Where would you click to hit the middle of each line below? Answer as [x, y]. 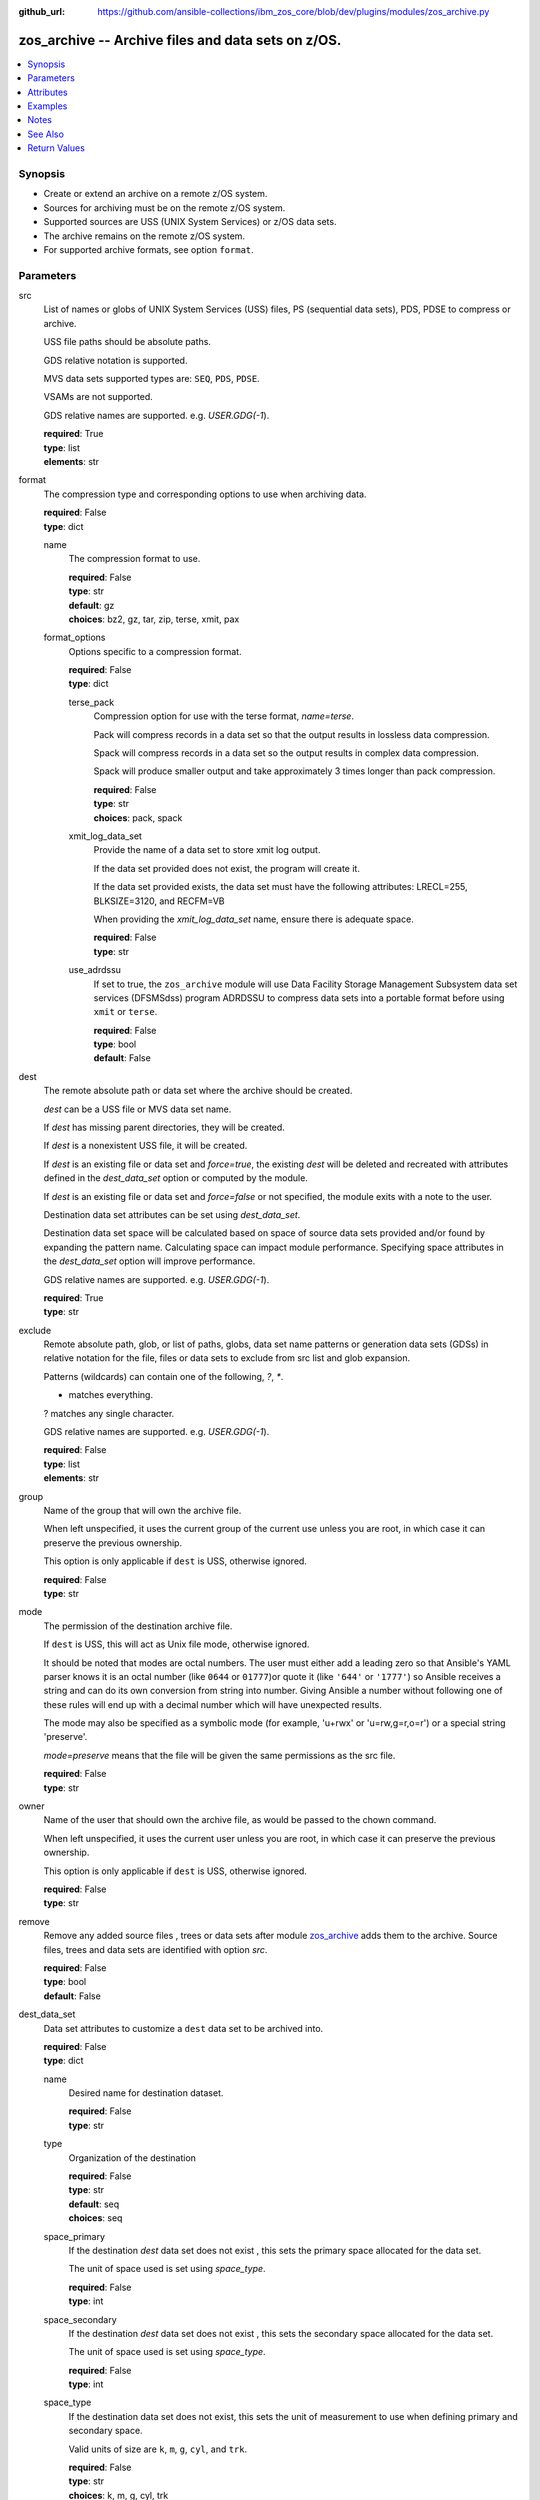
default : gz [91, 605]
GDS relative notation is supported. [115, 360]
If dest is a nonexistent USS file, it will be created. [145, 1146]
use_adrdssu [95, 970]
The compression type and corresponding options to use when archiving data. [205, 494]
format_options [74, 637]
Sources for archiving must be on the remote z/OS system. [164, 207]
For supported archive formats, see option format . [148, 249]
